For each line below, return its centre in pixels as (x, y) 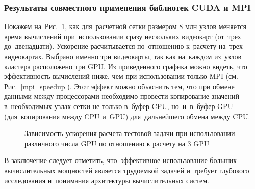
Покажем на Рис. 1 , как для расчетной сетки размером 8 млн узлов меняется (125, 26)
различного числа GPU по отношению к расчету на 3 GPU (117, 143)
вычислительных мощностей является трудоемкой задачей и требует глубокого (127, 170)
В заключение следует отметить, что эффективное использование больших (120, 160)
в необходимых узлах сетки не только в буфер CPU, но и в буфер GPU (119, 106)
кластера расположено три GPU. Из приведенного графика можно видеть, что (126, 66)
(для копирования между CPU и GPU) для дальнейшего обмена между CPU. (127, 116)
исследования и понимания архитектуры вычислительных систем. (107, 180)
